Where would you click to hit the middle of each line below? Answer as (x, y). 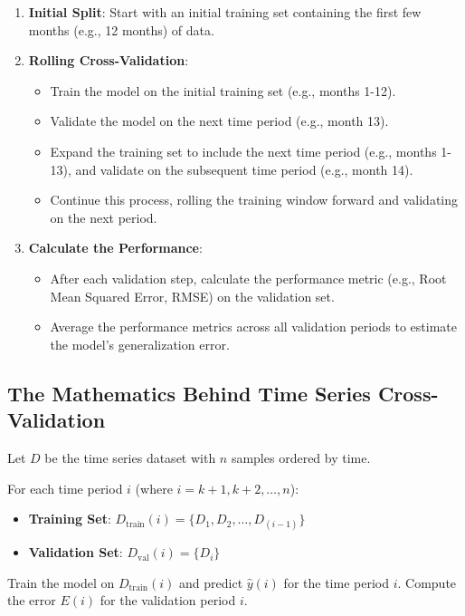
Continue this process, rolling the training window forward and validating (254, 200)
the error (32, 600)
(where (154, 488)
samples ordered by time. (301, 457)
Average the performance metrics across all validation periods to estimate (253, 327)
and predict (211, 582)
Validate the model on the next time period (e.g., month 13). (219, 121)
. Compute (427, 582)
